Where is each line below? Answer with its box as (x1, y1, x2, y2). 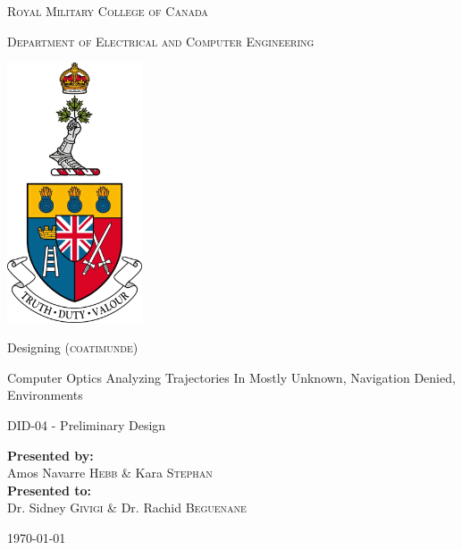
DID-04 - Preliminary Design (7, 416, 166, 435)
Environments (7, 385, 83, 404)
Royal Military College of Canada (7, 2, 208, 20)
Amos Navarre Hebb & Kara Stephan (7, 463, 213, 482)
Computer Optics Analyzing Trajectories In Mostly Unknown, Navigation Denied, (7, 368, 456, 386)
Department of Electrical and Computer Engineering (7, 31, 315, 50)
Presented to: (7, 480, 91, 499)
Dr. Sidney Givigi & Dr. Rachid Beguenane (7, 498, 247, 517)
